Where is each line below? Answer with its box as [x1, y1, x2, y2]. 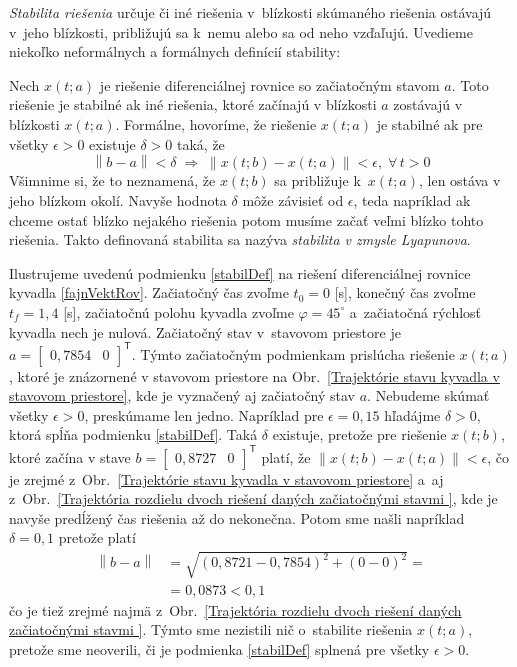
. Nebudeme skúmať [367, 385, 490, 406]
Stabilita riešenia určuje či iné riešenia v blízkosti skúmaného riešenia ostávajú [9, 2, 492, 22]
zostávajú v [393, 94, 463, 115]
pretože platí [58, 527, 136, 548]
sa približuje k [274, 170, 361, 191]
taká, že [176, 133, 225, 154]
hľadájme [384, 404, 441, 425]
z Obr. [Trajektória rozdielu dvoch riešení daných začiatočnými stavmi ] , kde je [9, 488, 498, 509]
